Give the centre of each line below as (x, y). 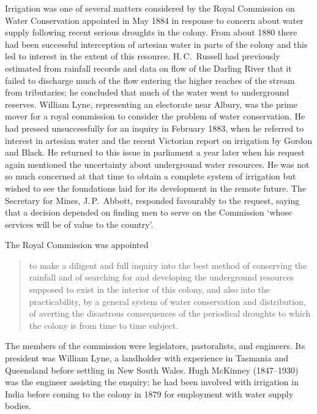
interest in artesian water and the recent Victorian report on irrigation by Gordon (158, 140)
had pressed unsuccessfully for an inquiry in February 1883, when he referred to (155, 128)
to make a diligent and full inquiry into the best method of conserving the (168, 265)
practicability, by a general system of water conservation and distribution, (167, 301)
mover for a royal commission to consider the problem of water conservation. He (155, 116)
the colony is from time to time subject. (104, 325)
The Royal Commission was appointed (77, 245)
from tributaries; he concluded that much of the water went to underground (147, 92)
